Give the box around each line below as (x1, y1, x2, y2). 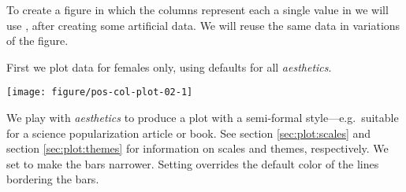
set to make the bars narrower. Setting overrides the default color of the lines (6, 155, 379, 172)
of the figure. (6, 32, 69, 49)
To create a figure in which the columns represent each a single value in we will (6, 2, 389, 17)
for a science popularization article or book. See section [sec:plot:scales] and (6, 124, 371, 141)
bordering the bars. (6, 171, 99, 187)
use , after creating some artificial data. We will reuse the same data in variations (6, 17, 400, 33)
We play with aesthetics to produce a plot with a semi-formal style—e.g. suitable (6, 109, 399, 126)
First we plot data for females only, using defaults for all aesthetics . (6, 58, 332, 75)
